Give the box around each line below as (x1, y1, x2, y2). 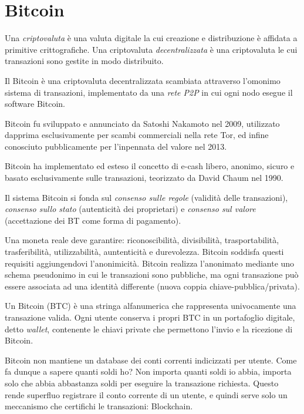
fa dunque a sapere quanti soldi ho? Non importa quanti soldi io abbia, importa (5, 365, 292, 378)
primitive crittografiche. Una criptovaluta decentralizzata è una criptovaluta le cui (5, 43, 298, 55)
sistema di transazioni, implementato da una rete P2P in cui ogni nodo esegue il (5, 86, 293, 98)
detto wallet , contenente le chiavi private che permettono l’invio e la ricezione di (5, 322, 293, 335)
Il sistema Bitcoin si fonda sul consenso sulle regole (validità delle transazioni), (5, 191, 288, 203)
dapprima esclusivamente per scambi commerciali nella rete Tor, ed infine (5, 129, 269, 141)
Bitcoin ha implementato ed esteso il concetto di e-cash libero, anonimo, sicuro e (5, 160, 295, 172)
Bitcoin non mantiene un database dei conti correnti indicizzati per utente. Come (5, 354, 297, 366)
